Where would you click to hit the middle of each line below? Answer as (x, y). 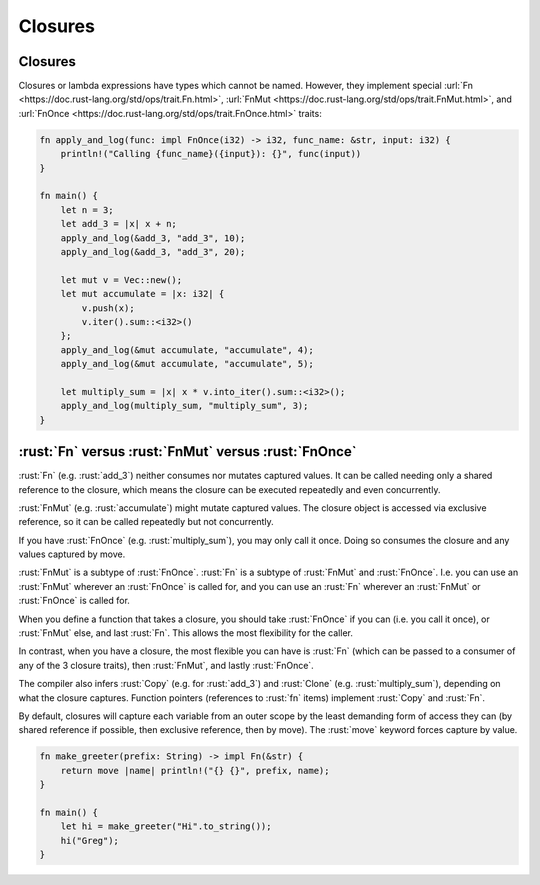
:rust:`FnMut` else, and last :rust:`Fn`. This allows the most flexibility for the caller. (186, 633)
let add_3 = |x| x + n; (118, 224)
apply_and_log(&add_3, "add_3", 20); (153, 251)
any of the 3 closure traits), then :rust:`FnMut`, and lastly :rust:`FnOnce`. (166, 665)
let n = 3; (87, 209)
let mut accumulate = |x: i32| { (142, 294)
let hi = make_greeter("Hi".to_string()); (166, 826)
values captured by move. (72, 554)
